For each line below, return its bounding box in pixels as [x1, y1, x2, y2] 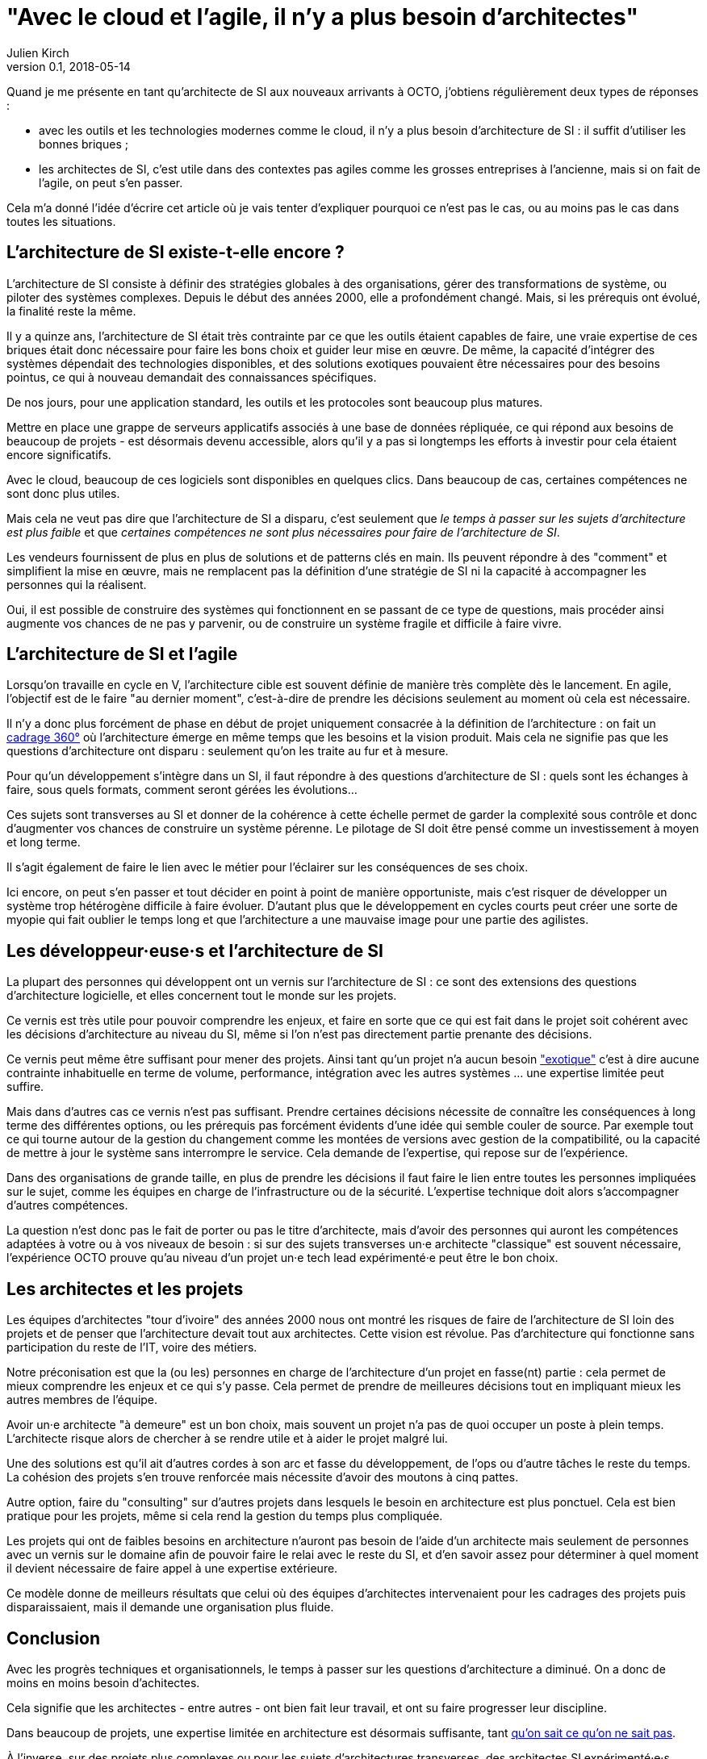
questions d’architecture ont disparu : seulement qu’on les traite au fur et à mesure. [6, 744, 449, 758]
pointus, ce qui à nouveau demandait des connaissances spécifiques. [6, 370, 377, 384]
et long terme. [6, 835, 81, 850]
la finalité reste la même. [6, 303, 136, 318]
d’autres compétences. [6, 1198, 128, 1213]
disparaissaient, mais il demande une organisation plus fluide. [6, 1600, 334, 1615]
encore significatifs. [6, 447, 111, 462]
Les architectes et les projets [6, 1278, 244, 1299]
